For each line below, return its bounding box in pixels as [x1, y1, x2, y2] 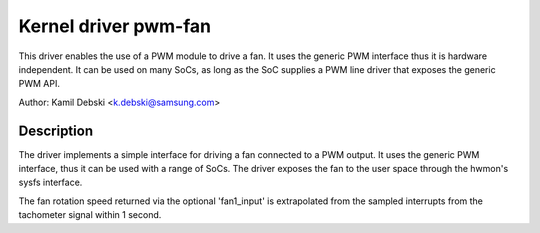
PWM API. [18, 78, 60, 90]
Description [18, 122, 94, 139]
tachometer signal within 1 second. [18, 209, 162, 221]
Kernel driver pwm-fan [18, 15, 212, 37]
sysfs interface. [18, 176, 83, 189]
